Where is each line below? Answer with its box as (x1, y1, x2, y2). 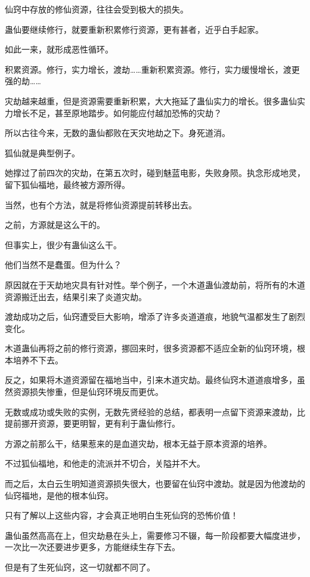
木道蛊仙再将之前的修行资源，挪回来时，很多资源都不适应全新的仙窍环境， (5, 342, 297, 354)
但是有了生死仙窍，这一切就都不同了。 (5, 561, 155, 573)
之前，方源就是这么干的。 (5, 218, 105, 231)
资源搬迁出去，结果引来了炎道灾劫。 (5, 290, 147, 303)
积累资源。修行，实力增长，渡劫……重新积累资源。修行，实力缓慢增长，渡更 (5, 63, 300, 75)
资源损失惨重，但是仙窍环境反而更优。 (13, 385, 163, 398)
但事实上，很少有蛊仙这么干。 (5, 238, 122, 251)
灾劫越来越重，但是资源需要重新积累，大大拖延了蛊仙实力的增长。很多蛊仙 (5, 94, 297, 107)
